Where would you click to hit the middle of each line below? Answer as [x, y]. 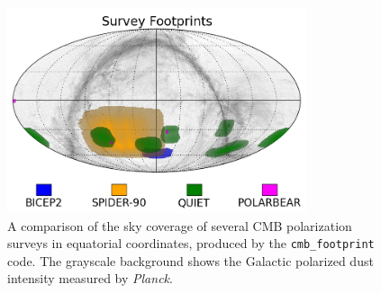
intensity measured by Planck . [90, 278]
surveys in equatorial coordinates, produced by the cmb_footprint [191, 243]
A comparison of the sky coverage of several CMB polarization [180, 225]
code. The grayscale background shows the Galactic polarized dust [190, 260]
